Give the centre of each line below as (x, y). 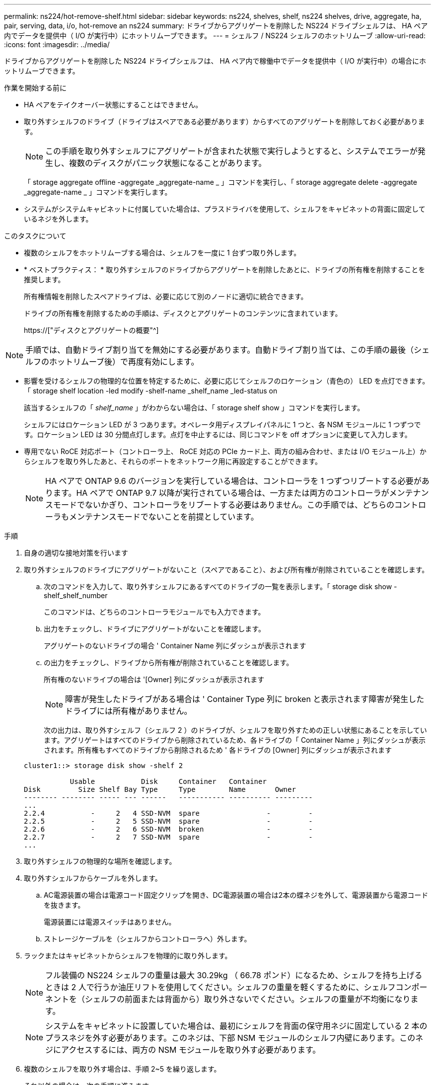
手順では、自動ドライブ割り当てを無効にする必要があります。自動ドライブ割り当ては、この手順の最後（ (219, 350)
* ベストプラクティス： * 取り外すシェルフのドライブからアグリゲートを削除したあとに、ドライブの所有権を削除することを (225, 270)
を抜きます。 (64, 905)
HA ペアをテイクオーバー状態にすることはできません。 (113, 105)
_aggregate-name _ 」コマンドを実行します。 (98, 192)
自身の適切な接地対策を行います (76, 553)
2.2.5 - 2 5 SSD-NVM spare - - (168, 821)
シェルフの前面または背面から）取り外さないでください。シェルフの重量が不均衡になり (248, 999)
